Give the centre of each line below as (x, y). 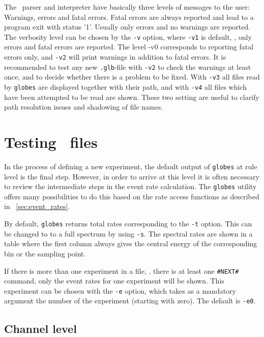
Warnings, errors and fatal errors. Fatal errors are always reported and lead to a (129, 17)
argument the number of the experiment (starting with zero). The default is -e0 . (130, 301)
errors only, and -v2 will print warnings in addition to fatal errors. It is (115, 57)
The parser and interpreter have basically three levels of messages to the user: (127, 7)
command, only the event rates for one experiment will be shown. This (114, 281)
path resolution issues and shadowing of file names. (84, 107)
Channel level (40, 328)
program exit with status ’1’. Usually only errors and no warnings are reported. (127, 27)
